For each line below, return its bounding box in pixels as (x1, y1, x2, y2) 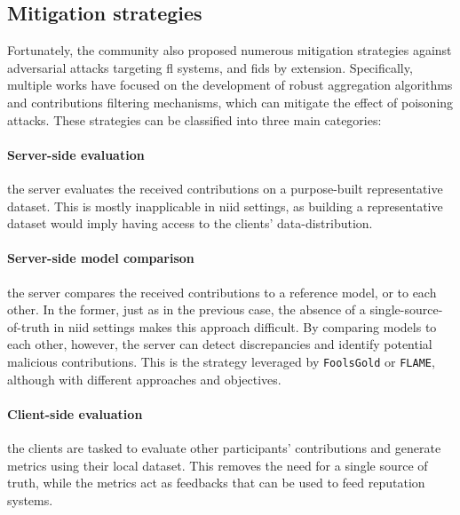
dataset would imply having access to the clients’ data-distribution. (7, 214, 373, 233)
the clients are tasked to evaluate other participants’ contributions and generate (7, 438, 441, 456)
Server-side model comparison (7, 249, 194, 267)
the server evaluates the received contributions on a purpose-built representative (7, 178, 443, 197)
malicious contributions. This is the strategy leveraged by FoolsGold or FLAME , (7, 352, 435, 370)
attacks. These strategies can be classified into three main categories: (7, 110, 382, 129)
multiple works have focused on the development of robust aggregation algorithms (7, 75, 453, 94)
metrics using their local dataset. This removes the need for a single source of (7, 456, 428, 474)
